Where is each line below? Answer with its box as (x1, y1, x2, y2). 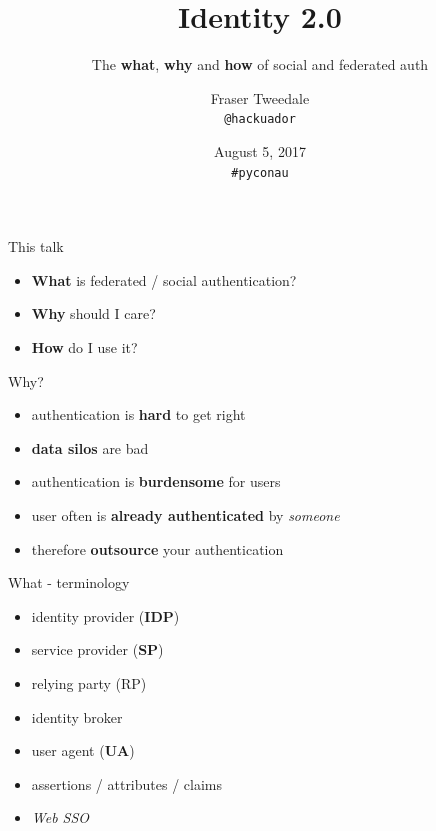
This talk (8, 236, 64, 257)
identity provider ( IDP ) (31, 605, 180, 626)
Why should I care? (31, 303, 156, 324)
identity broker (31, 706, 123, 727)
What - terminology (8, 572, 130, 593)
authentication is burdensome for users (31, 471, 281, 492)
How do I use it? (31, 337, 138, 357)
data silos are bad (31, 437, 149, 458)
